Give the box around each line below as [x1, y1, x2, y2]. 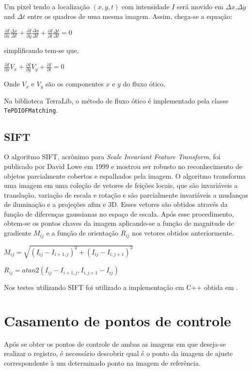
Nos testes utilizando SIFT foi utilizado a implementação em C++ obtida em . [4, 282, 238, 292]
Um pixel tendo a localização [4, 1, 90, 11]
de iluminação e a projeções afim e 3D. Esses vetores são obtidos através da [4, 199, 228, 209]
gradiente [4, 228, 31, 238]
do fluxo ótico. [123, 79, 166, 89]
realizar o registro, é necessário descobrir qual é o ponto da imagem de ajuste [4, 348, 233, 358]
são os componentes [45, 79, 104, 89]
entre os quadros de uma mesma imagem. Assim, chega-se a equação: [27, 11, 233, 21]
